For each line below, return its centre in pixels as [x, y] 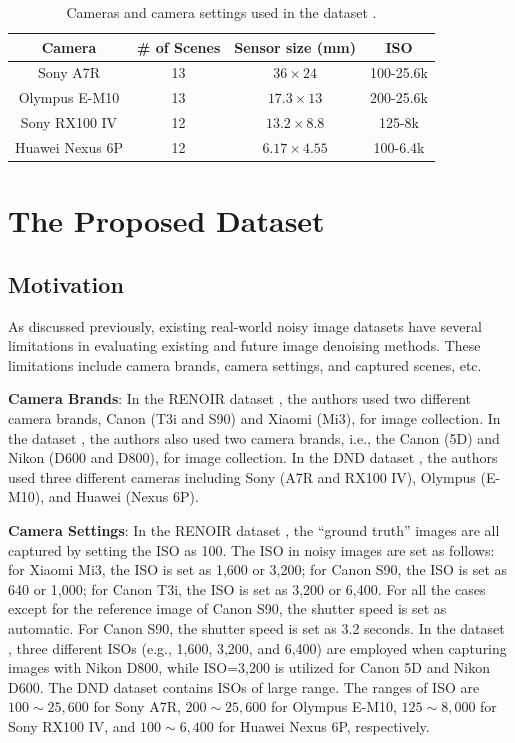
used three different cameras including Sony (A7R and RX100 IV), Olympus [242, 476]
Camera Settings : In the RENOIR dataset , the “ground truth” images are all [254, 529]
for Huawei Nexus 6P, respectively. [324, 725]
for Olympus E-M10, [333, 706]
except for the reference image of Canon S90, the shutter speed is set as [227, 608]
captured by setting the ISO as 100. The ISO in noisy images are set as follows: [251, 549]
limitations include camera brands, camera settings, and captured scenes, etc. [245, 364]
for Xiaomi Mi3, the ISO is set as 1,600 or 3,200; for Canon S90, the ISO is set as [258, 569]
